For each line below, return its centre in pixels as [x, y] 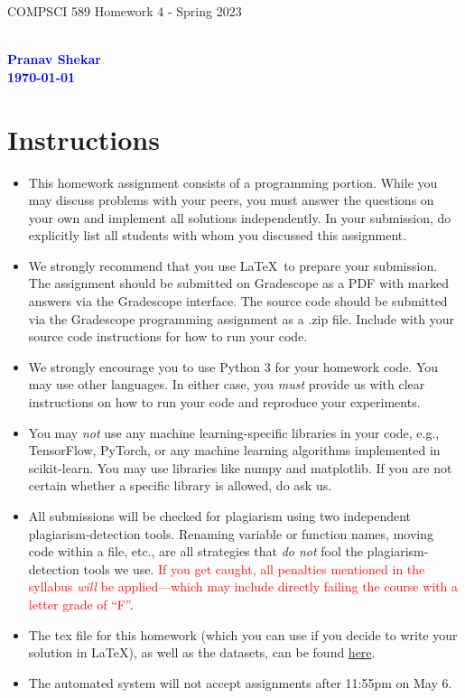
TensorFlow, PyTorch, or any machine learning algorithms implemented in [234, 450]
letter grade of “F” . [81, 604]
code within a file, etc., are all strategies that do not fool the [195, 551]
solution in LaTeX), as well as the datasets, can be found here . [202, 652]
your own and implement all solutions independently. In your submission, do [240, 217]
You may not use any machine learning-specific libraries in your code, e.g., [234, 432]
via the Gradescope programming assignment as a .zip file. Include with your [241, 318]
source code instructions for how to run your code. [168, 336]
